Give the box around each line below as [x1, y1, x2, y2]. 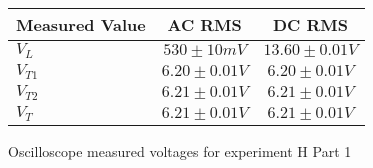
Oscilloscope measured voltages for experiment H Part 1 [8, 140, 352, 161]
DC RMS [272, 13, 348, 36]
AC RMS [167, 13, 242, 36]
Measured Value [16, 13, 146, 36]
